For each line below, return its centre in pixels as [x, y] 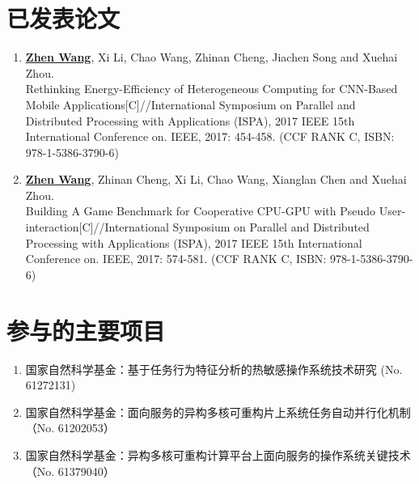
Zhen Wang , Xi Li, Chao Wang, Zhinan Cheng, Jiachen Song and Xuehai [212, 57]
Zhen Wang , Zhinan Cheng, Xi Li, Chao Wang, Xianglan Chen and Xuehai [216, 179]
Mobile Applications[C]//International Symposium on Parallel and [190, 104]
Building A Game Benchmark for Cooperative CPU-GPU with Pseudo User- [216, 211]
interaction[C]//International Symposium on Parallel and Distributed [197, 227]
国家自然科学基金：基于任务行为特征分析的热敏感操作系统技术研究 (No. [214, 369]
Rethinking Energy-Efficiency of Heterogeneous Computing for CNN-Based [212, 89]
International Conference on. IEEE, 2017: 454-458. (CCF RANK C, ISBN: [210, 136]
